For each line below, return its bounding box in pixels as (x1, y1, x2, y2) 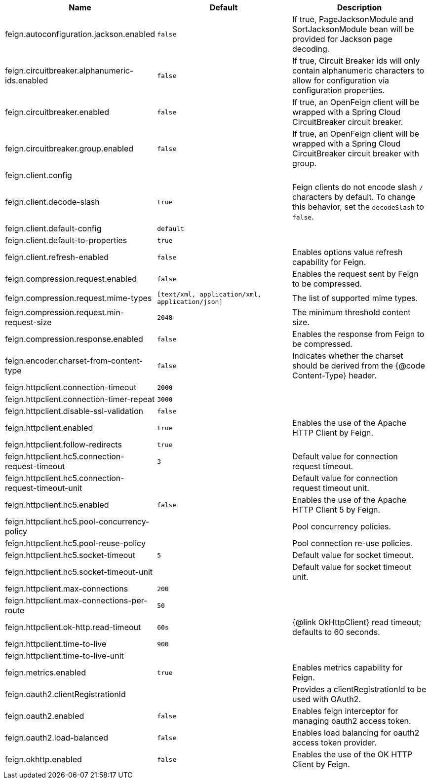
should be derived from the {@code (292, 361, 425, 371)
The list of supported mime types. (292, 293, 418, 303)
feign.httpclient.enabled (5, 423, 93, 433)
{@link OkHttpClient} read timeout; (292, 617, 422, 627)
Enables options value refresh (292, 247, 403, 257)
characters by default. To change (292, 192, 416, 202)
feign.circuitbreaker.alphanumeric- (5, 66, 134, 75)
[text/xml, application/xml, (157, 291, 262, 298)
